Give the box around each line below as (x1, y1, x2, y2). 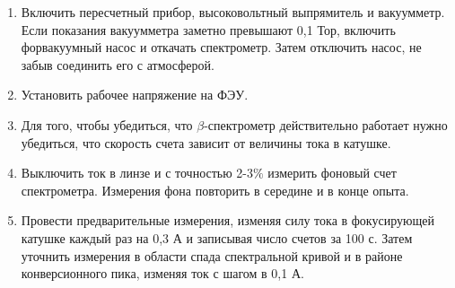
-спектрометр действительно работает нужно (204, 115, 448, 134)
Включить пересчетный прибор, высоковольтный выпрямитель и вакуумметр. (21, 3, 445, 21)
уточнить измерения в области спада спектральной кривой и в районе (21, 246, 403, 265)
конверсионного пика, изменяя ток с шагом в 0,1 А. (21, 264, 304, 283)
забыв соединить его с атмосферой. (21, 55, 214, 74)
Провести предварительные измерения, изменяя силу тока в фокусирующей (21, 211, 434, 230)
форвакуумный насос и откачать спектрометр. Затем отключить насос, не (21, 38, 422, 57)
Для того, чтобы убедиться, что (21, 115, 193, 134)
